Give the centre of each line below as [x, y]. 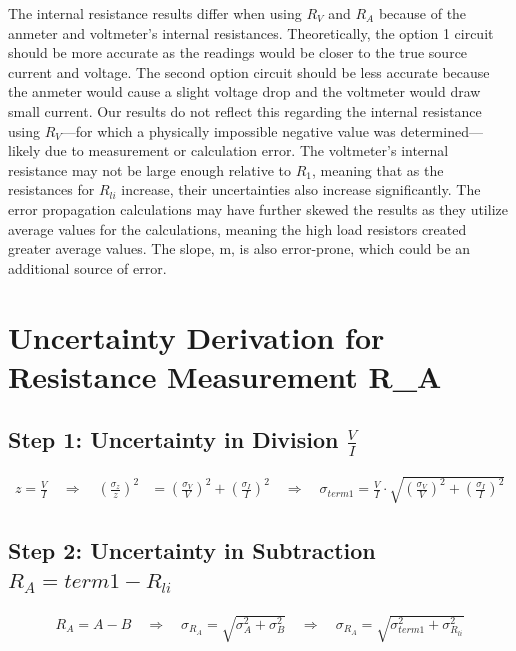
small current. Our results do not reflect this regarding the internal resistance [245, 110]
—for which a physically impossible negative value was [228, 130]
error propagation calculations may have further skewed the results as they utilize [258, 208]
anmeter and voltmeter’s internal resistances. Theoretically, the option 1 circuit [251, 32]
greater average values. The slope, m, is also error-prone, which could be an [239, 248]
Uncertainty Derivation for [196, 336]
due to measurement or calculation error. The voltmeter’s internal [246, 150]
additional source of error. [87, 267]
